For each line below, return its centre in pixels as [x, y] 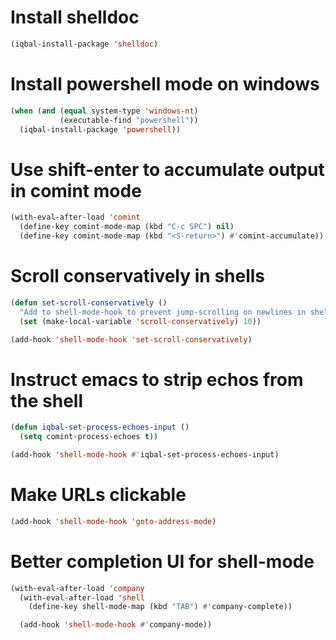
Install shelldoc [75, 17]
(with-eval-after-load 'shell [82, 597]
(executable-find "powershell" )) [129, 120]
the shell [47, 400]
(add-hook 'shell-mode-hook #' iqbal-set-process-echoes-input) [145, 455]
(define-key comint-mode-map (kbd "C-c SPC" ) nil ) [127, 227]
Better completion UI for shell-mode [162, 561]
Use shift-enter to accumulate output [167, 169]
